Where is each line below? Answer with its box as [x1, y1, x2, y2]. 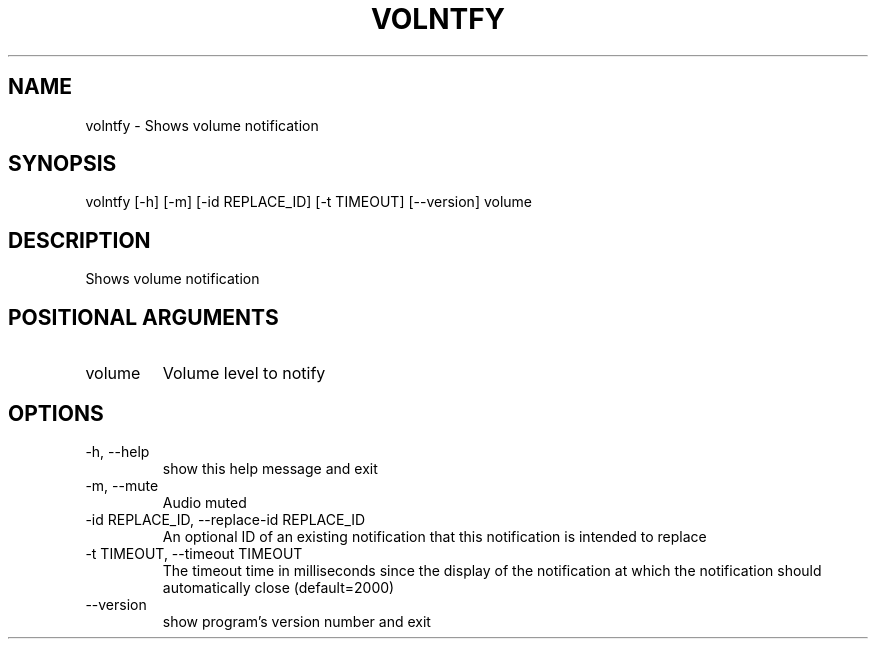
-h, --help [85, 442, 150, 460]
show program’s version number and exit [162, 612, 431, 630]
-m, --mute [85, 476, 159, 494]
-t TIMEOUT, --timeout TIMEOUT [85, 544, 303, 562]
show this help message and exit [162, 459, 378, 477]
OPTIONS [8, 400, 104, 426]
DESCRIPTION [8, 227, 151, 253]
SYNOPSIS [8, 151, 117, 177]
